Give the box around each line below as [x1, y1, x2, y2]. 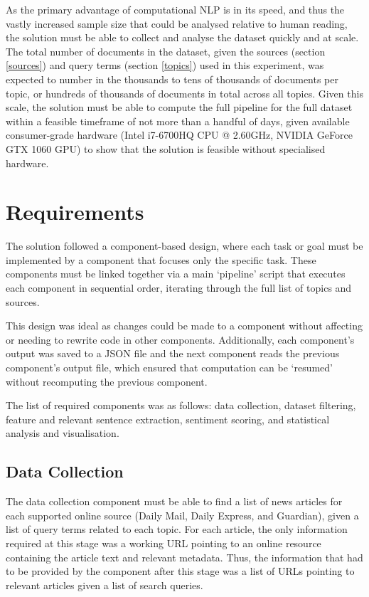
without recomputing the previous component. [6, 374, 208, 389]
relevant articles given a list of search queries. [6, 577, 203, 592]
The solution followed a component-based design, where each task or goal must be [6, 238, 363, 253]
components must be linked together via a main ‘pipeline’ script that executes [6, 266, 346, 281]
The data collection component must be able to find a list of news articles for [6, 494, 343, 509]
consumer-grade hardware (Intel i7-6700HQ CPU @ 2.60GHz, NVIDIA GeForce [6, 127, 353, 142]
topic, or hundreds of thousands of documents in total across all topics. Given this [6, 85, 363, 100]
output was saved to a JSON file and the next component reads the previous [6, 346, 340, 361]
